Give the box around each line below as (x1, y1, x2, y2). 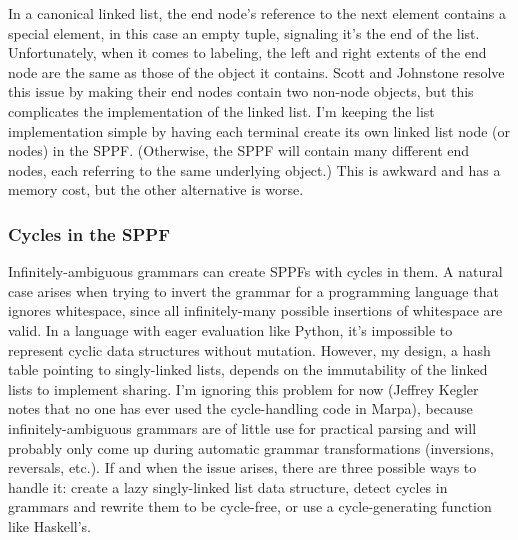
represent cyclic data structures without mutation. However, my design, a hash (8, 339, 491, 360)
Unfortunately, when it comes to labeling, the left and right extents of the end (8, 42, 487, 63)
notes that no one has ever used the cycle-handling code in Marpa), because (8, 398, 473, 419)
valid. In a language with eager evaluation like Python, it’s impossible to (8, 319, 453, 340)
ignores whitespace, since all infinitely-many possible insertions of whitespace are (8, 300, 503, 321)
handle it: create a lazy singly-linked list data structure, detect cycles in (8, 476, 448, 497)
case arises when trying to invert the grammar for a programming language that (8, 280, 499, 301)
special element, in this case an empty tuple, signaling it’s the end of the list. (8, 22, 480, 43)
